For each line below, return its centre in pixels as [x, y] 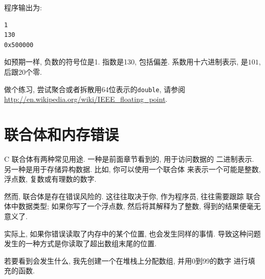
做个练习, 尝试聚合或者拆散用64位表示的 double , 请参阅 [95, 89]
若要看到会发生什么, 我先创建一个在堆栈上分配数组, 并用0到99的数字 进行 [126, 260]
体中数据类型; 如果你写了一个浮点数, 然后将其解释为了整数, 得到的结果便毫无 [132, 206]
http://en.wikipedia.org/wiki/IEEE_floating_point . [86, 99]
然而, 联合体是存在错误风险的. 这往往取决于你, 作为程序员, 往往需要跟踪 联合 [132, 196]
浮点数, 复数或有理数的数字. [50, 179]
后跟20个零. [23, 71]
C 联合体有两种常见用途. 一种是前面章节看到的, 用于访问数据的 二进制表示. [129, 158]
